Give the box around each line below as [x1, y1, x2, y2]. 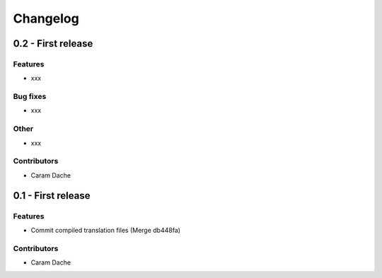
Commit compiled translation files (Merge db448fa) [30, 226, 180, 234]
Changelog [13, 11, 79, 26]
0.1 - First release [13, 190, 91, 202]
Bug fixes [13, 92, 47, 102]
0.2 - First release [13, 37, 93, 50]
